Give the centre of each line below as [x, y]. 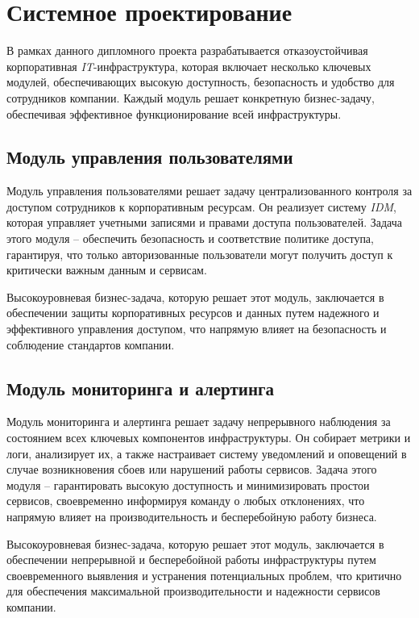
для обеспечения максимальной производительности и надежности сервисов [193, 591]
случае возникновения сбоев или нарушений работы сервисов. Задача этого [192, 469]
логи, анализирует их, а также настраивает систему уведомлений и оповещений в [207, 453]
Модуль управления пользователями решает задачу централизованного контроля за [209, 191]
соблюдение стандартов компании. [91, 344]
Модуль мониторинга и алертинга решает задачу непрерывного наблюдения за [199, 422]
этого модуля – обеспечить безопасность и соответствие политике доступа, [190, 238]
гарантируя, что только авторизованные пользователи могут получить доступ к [200, 254]
